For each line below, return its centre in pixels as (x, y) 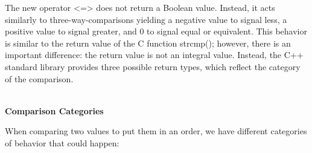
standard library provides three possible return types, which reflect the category (153, 66)
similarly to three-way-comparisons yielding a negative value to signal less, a (146, 19)
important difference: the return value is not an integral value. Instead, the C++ (154, 55)
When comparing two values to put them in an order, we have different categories (156, 131)
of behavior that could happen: (62, 142)
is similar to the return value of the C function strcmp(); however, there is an (148, 43)
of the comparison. (39, 78)
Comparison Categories (54, 110)
